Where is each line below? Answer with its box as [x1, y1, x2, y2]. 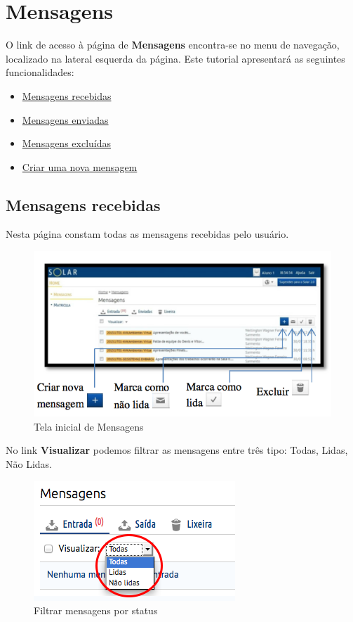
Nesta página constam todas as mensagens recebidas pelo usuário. [6, 227, 289, 241]
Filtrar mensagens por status [34, 603, 158, 618]
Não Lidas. [6, 456, 52, 471]
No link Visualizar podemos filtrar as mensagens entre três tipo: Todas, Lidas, [6, 443, 348, 457]
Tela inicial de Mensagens [34, 419, 144, 433]
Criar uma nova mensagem [22, 159, 138, 174]
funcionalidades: [6, 65, 74, 80]
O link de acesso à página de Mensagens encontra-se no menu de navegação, [6, 37, 340, 52]
